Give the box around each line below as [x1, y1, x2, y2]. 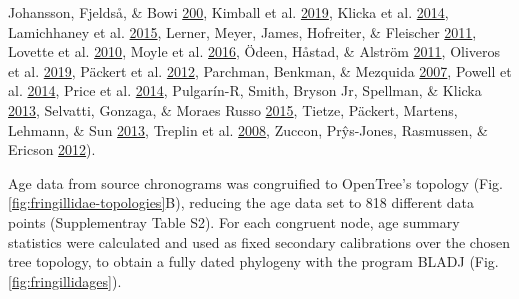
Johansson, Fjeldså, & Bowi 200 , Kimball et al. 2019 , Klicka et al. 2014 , [8, 2, 449, 22]
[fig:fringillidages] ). [8, 270, 122, 291]
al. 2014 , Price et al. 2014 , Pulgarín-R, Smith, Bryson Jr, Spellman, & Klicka [8, 80, 482, 101]
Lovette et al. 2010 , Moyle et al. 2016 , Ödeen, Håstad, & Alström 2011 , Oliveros [8, 41, 501, 62]
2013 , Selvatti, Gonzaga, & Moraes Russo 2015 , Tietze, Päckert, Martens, [8, 99, 458, 120]
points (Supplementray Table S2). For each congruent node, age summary [8, 211, 460, 232]
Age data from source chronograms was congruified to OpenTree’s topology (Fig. [8, 172, 504, 193]
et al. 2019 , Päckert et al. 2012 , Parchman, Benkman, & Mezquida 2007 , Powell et [8, 60, 512, 81]
